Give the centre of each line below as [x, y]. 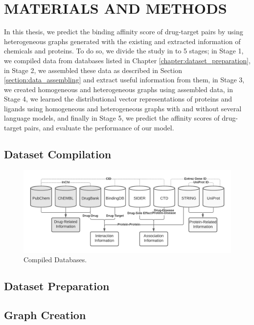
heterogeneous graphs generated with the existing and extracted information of [122, 41]
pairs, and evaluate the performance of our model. [99, 128]
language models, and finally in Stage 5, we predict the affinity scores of [112, 118]
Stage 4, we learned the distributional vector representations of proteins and [118, 99]
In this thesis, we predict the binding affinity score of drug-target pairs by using [124, 32]
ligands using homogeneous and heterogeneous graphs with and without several [123, 108]
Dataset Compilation [58, 154]
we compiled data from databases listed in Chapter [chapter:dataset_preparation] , [127, 60]
